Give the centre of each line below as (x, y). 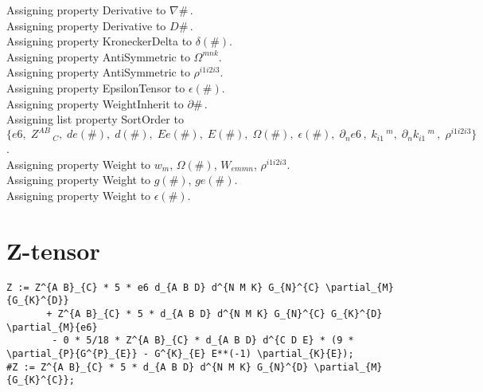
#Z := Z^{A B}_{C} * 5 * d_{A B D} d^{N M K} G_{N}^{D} (158, 367)
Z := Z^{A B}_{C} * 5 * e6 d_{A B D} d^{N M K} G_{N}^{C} (163, 287)
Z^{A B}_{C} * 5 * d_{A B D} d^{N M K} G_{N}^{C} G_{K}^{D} (220, 314)
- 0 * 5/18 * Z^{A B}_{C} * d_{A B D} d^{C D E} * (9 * (203, 341)
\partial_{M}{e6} (52, 327)
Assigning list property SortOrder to (95, 119)
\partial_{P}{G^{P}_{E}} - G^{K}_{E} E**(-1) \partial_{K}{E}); (180, 354)
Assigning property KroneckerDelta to (99, 41)
